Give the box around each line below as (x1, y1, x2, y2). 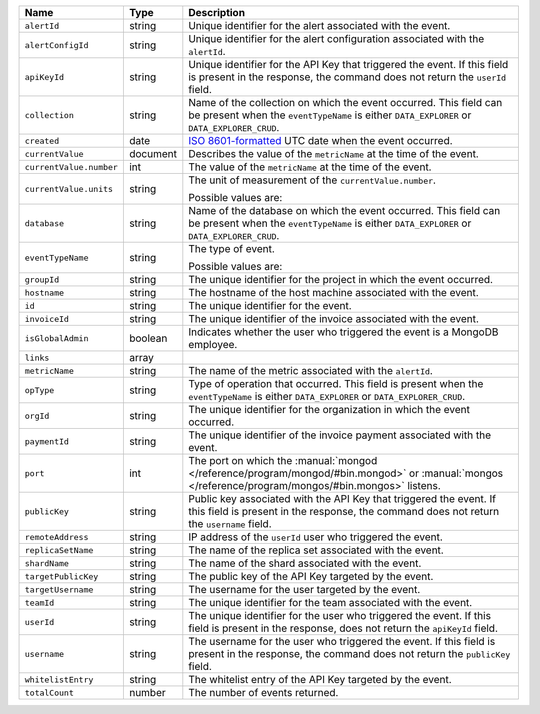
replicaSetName (24, 545, 94, 555)
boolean (128, 331, 168, 345)
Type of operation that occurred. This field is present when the (188, 377, 484, 390)
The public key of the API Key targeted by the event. (188, 570, 434, 583)
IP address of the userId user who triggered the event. (188, 530, 444, 544)
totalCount (24, 687, 75, 698)
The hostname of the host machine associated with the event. (188, 286, 479, 299)
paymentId (24, 436, 70, 447)
